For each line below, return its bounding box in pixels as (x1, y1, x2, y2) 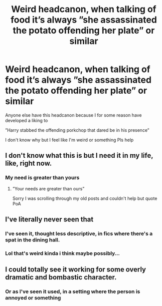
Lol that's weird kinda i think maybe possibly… (5, 249, 120, 256)
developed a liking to (5, 117, 48, 123)
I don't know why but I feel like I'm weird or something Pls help (5, 137, 134, 143)
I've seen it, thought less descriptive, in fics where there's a (5, 230, 153, 237)
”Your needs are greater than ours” (12, 185, 85, 191)
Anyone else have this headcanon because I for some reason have (5, 112, 142, 118)
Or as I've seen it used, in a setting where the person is (5, 288, 141, 295)
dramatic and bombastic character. (5, 273, 117, 281)
